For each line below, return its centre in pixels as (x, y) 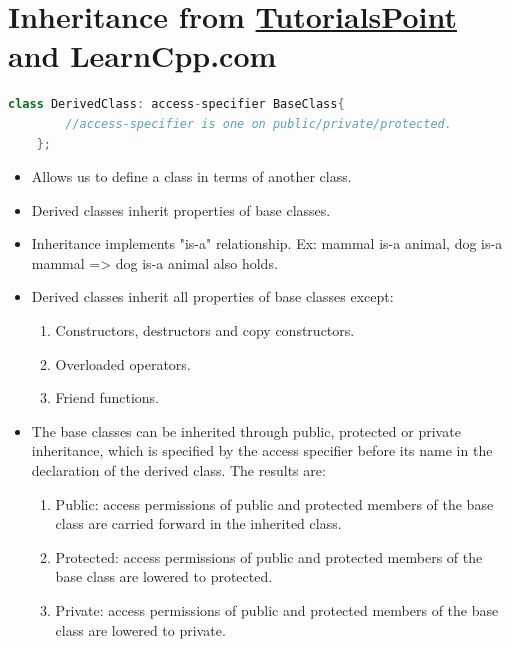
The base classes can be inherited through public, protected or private (246, 430)
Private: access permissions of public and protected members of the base (277, 610)
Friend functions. (107, 397)
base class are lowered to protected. (164, 576)
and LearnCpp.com (142, 55)
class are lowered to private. (140, 629)
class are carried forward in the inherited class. (198, 523)
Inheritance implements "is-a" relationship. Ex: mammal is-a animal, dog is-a (267, 243)
